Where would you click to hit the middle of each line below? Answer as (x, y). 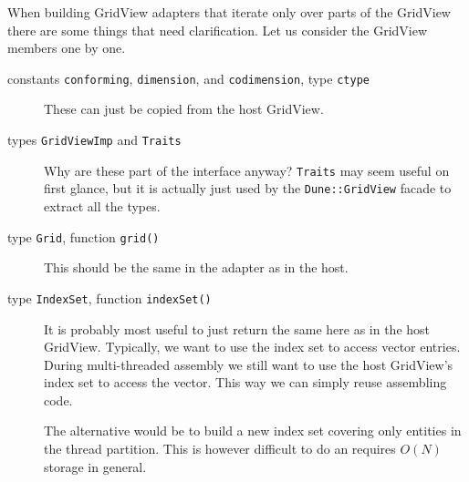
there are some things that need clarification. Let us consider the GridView (218, 30)
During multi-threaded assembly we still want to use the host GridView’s (249, 364)
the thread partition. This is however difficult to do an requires (220, 449)
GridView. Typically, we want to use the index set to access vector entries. (252, 347)
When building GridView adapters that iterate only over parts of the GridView (229, 12)
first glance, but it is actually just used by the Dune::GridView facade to (248, 188)
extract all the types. (102, 206)
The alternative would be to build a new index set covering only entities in (253, 431)
